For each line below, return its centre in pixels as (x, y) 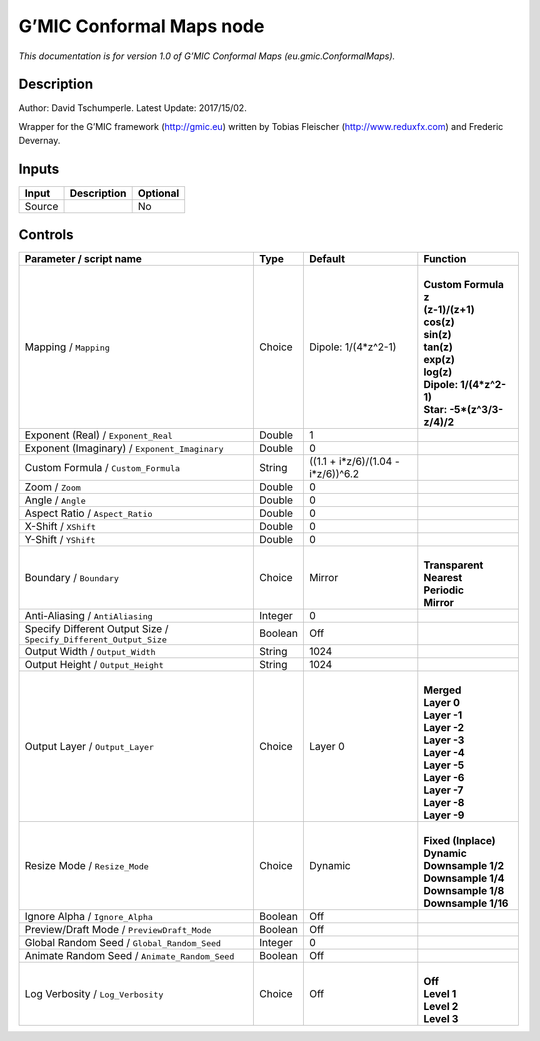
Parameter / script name (83, 258)
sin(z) (437, 334)
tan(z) (438, 347)
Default (326, 258)
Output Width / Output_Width (90, 651)
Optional (158, 193)
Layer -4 (444, 752)
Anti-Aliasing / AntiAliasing (89, 615)
